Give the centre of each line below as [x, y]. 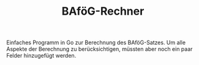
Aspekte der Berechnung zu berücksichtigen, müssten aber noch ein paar [99, 49]
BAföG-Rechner [103, 11]
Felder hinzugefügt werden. [41, 56]
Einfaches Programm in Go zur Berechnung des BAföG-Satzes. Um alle [96, 43]
